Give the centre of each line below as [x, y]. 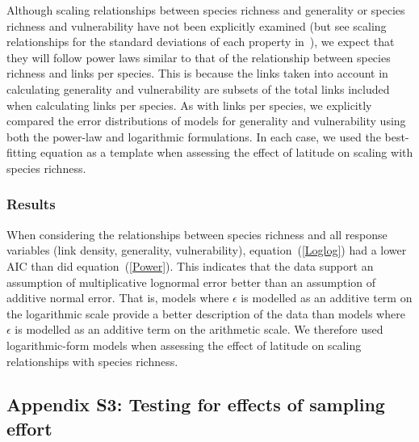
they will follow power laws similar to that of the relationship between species [199, 57]
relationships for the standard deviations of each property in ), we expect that [201, 42]
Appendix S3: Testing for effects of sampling [196, 404]
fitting [22, 152]
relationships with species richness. [92, 361]
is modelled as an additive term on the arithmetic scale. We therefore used [199, 329]
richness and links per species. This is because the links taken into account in [197, 73]
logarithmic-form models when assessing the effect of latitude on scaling [184, 345]
